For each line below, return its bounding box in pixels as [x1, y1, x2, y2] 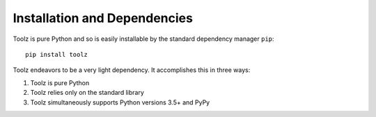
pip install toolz [25, 51, 88, 58]
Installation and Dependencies [13, 10, 193, 26]
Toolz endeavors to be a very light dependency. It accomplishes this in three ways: [13, 66, 251, 74]
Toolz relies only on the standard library [30, 89, 144, 97]
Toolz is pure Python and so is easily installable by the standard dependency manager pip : [13, 35, 274, 43]
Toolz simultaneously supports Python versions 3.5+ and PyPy [30, 98, 210, 107]
